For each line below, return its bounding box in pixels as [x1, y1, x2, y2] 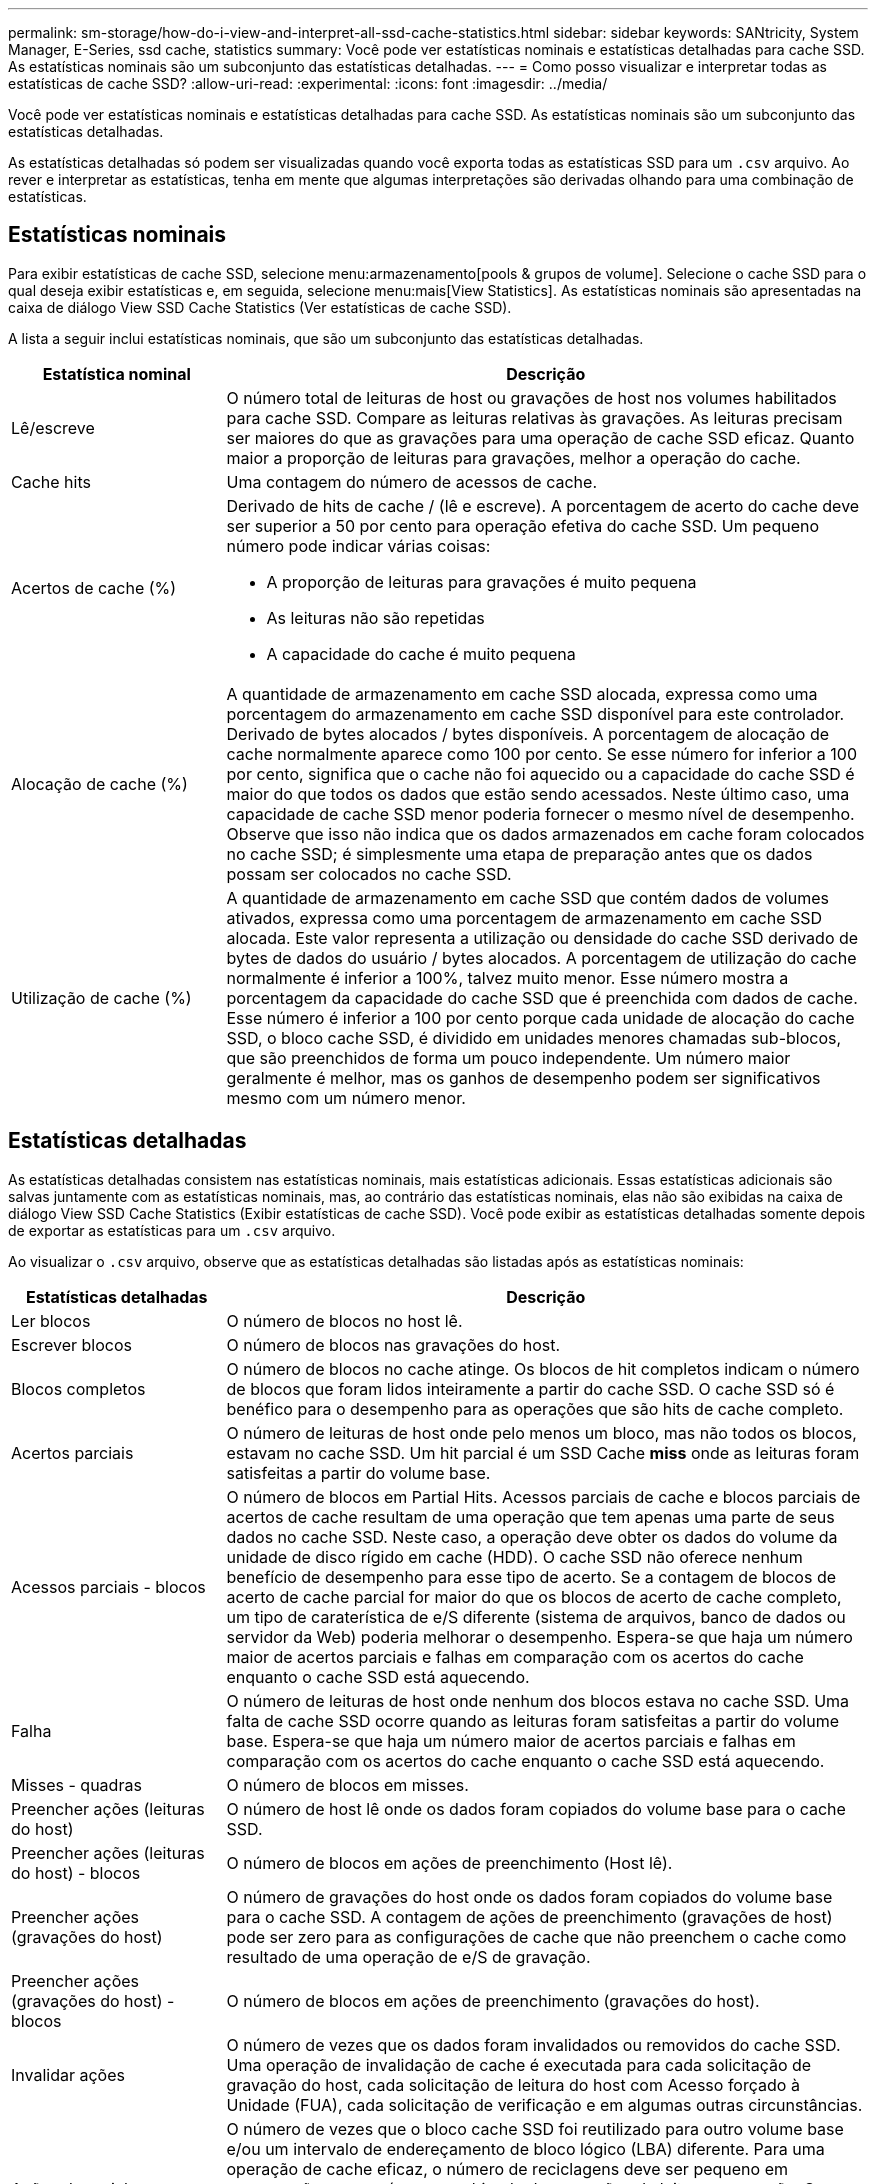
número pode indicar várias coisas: [226, 535, 491, 556]
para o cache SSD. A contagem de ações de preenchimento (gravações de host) [226, 1906, 833, 1927]
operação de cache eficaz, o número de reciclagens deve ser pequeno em [226, 2158, 788, 2179]
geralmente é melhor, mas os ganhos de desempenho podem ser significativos [226, 1067, 821, 1088]
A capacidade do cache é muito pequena [266, 643, 576, 664]
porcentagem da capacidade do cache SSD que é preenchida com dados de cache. [226, 987, 858, 1008]
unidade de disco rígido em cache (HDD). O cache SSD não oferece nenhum [226, 1546, 803, 1567]
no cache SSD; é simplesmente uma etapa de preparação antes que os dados [226, 843, 813, 864]
